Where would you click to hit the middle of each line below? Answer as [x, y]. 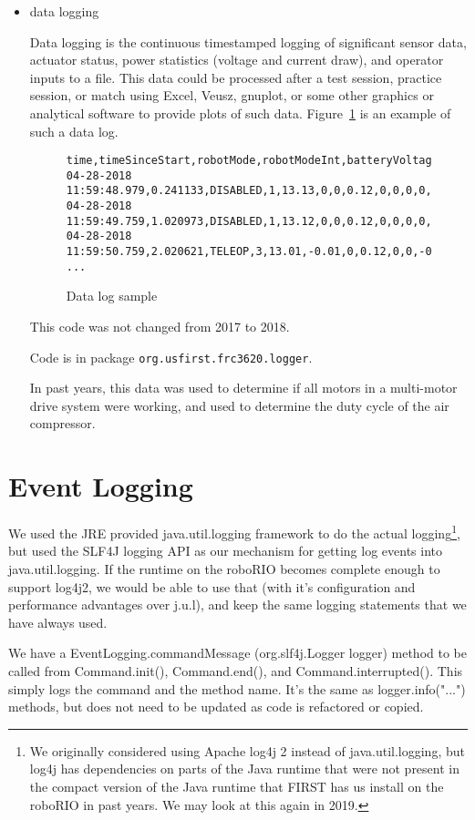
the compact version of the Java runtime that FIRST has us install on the [237, 786]
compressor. [62, 423]
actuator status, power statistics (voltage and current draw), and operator [237, 60]
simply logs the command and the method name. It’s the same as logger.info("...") [237, 688]
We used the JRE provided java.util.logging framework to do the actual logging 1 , [234, 532]
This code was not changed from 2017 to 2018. [160, 326]
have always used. [58, 622]
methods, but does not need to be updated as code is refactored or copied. [216, 707]
